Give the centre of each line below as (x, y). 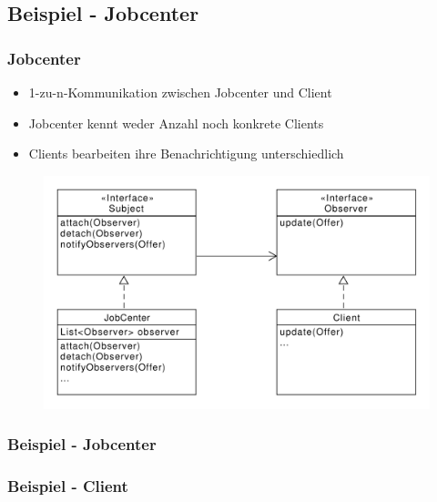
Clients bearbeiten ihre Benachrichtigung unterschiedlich (186, 154)
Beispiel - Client (68, 486)
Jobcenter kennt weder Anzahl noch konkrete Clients (176, 123)
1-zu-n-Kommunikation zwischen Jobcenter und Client (180, 92)
